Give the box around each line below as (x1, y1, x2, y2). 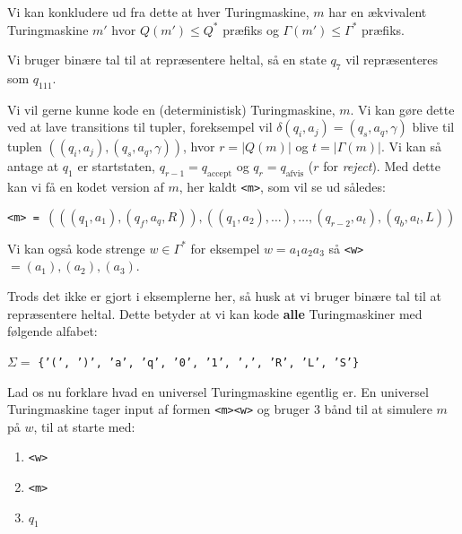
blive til (412, 117, 455, 136)
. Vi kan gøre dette (350, 99, 455, 118)
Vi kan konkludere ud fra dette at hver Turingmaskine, (7, 3, 309, 21)
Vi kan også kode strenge (7, 238, 145, 257)
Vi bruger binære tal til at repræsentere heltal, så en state (7, 50, 327, 69)
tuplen (7, 137, 42, 156)
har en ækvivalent (328, 3, 427, 21)
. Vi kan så (380, 137, 441, 156)
